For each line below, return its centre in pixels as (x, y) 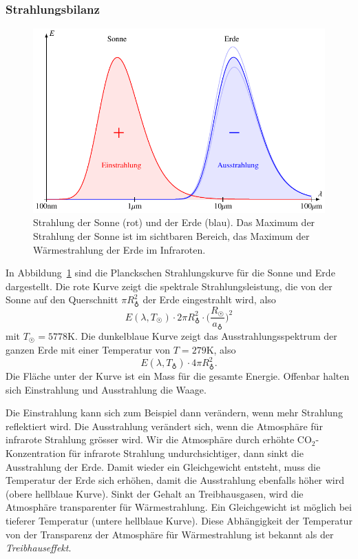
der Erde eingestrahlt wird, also (209, 299)
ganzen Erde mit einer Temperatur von (88, 349)
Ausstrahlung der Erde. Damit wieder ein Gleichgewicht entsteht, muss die (163, 466)
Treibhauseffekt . (39, 548)
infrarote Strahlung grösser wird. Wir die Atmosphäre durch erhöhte (150, 439)
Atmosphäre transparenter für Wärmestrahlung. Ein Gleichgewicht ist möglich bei (179, 507)
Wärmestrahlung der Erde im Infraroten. (119, 249)
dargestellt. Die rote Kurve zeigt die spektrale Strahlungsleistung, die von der (169, 286)
